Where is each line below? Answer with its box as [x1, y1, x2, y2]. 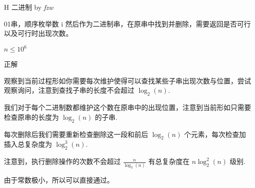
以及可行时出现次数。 [4, 28, 73, 38]
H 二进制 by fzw [4, 2, 53, 12]
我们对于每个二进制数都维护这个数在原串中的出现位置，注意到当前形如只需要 [4, 102, 251, 112]
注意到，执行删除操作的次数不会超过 [4, 156, 121, 166]
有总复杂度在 [148, 156, 190, 166]
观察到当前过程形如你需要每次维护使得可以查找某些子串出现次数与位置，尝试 [4, 75, 251, 85]
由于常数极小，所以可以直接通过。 [4, 175, 114, 185]
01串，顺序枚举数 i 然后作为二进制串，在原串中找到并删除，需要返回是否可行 [4, 18, 251, 28]
